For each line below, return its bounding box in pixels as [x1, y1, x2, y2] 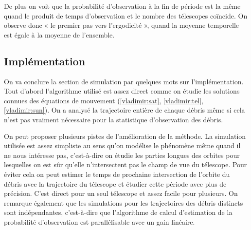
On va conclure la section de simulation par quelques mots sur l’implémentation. [4, 76, 244, 86]
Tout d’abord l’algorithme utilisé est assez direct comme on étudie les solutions [4, 86, 240, 96]
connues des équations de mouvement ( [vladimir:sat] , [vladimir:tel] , [4, 95, 203, 105]
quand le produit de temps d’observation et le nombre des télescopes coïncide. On [4, 10, 248, 20]
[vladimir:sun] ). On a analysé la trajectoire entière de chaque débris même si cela [4, 105, 245, 115]
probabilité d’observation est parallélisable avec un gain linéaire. [4, 216, 195, 227]
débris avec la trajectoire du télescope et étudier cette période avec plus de [4, 178, 227, 189]
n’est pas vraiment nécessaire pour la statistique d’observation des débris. [4, 114, 223, 124]
